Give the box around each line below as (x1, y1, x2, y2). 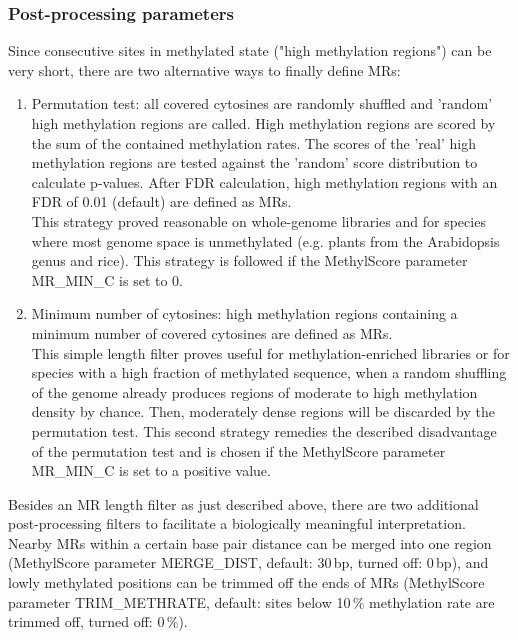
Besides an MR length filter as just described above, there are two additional (8, 493, 479, 514)
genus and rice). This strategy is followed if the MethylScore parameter (31, 250, 468, 271)
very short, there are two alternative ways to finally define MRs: (8, 59, 401, 80)
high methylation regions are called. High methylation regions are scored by (31, 113, 496, 133)
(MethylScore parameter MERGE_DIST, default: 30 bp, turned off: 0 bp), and (8, 552, 489, 573)
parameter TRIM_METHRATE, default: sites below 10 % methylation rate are (8, 591, 495, 612)
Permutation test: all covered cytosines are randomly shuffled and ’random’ (31, 93, 493, 114)
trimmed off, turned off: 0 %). (8, 611, 188, 632)
